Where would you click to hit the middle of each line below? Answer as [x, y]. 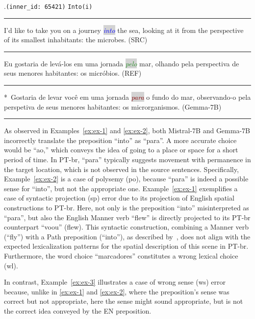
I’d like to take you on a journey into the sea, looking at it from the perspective [124, 30]
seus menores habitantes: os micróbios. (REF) [73, 73]
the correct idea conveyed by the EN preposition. [78, 310]
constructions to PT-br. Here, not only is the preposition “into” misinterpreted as [127, 207]
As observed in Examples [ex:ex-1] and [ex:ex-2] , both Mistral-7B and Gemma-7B [127, 130]
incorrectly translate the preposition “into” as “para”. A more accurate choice [120, 140]
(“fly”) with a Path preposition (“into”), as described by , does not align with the [127, 236]
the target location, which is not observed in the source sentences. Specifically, [121, 169]
